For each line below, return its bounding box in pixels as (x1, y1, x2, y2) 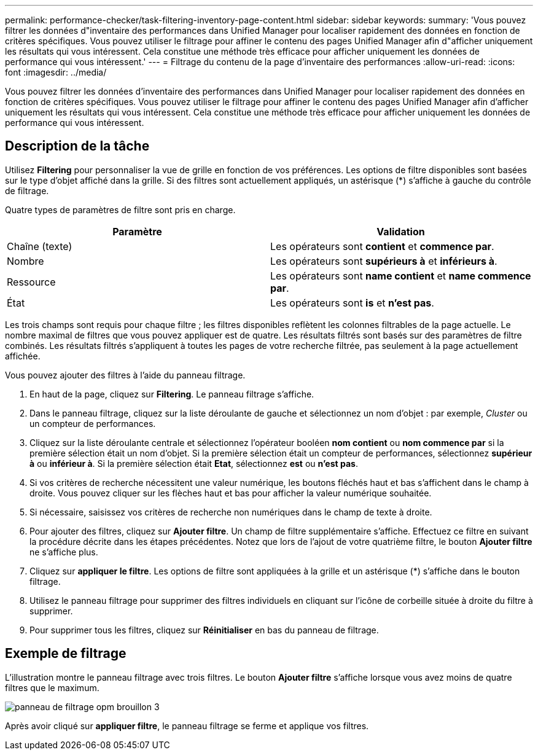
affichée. (5, 350, 41, 361)
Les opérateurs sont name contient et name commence (270, 269, 531, 282)
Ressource (7, 275, 56, 288)
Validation (376, 225, 425, 238)
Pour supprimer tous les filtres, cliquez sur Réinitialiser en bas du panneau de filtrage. (29, 624, 379, 635)
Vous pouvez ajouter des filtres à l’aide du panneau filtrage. (5, 369, 246, 380)
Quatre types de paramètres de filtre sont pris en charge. (5, 204, 236, 215)
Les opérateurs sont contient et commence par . (270, 240, 494, 252)
